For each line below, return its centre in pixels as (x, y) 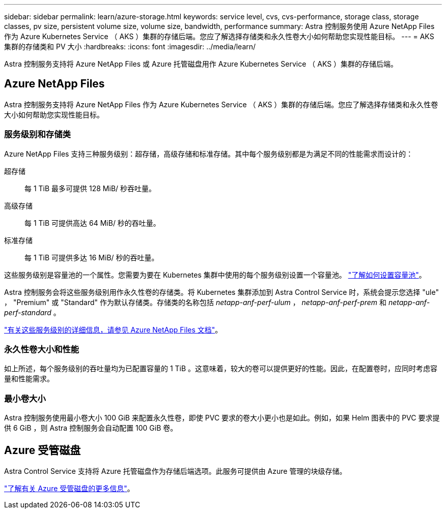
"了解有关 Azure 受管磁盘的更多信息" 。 (69, 488)
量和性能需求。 (29, 379)
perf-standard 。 (32, 312)
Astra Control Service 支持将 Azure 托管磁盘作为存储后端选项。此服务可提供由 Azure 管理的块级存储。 (175, 471)
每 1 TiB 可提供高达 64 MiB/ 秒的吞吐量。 (92, 223)
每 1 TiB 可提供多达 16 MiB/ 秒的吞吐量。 (92, 257)
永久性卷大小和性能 (42, 349)
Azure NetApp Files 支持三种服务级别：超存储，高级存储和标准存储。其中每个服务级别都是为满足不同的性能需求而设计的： (209, 154)
